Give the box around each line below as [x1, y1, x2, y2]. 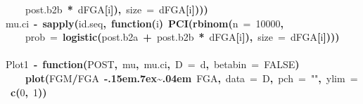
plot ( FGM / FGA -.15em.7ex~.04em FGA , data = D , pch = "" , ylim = [25, 70, 358, 85]
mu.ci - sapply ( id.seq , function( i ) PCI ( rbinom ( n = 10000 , [6, 15, 284, 30]
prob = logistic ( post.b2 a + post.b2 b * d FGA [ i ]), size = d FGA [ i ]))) [25, 30, 340, 44]
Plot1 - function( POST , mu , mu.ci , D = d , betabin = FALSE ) [6, 57, 300, 72]
